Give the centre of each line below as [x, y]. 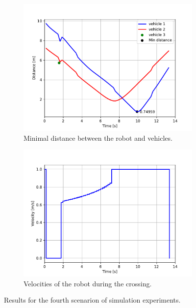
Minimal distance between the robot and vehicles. [98, 138]
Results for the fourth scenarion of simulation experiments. [92, 300]
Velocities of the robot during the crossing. [88, 283]
